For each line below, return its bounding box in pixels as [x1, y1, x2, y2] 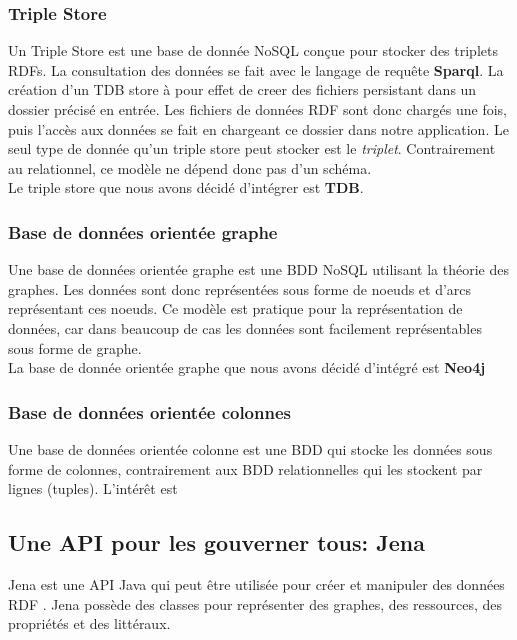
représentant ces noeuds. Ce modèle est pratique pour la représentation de [8, 298, 463, 319]
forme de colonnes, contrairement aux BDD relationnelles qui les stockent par [8, 458, 483, 479]
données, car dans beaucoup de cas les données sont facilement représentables [8, 317, 482, 338]
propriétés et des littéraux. [8, 613, 171, 634]
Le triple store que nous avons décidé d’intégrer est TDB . [8, 177, 364, 198]
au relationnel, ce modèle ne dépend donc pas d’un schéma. [8, 157, 372, 178]
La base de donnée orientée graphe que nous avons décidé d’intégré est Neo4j [8, 357, 486, 378]
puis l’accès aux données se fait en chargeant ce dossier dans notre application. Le [8, 118, 509, 139]
